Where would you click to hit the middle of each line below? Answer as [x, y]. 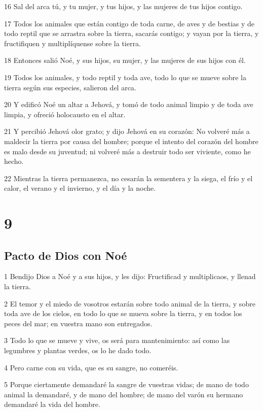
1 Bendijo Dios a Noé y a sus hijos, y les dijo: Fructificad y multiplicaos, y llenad [130, 276]
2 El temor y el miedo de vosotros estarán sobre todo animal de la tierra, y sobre [130, 303]
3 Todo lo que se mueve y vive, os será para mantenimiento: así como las [117, 340]
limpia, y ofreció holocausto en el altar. [65, 114]
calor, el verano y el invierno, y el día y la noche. [80, 188]
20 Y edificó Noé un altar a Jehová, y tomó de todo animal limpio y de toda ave [129, 104]
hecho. [14, 161]
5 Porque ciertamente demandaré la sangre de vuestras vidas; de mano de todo [126, 384]
